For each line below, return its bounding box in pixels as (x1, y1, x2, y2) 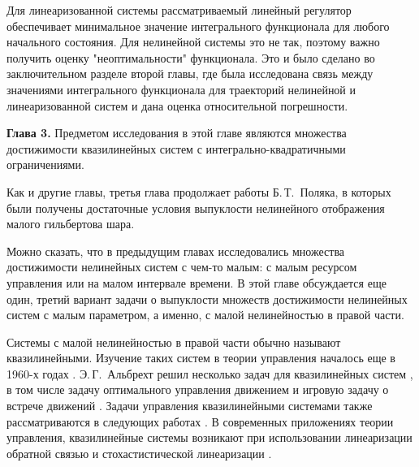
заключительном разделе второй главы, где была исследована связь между (6, 65, 374, 82)
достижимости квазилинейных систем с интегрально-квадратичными (6, 140, 346, 157)
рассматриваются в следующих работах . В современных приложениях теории (6, 413, 394, 430)
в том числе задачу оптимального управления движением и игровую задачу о (6, 381, 389, 398)
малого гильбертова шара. (6, 215, 135, 232)
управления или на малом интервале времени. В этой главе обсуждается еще (6, 274, 387, 291)
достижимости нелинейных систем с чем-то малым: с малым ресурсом (6, 258, 357, 275)
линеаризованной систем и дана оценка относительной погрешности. (6, 97, 348, 114)
